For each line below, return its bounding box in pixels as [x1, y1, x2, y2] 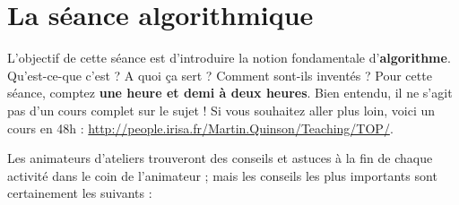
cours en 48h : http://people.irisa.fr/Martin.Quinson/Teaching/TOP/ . [7, 118, 394, 137]
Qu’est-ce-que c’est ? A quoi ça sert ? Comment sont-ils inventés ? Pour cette [7, 65, 432, 84]
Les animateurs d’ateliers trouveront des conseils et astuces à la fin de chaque [7, 149, 433, 167]
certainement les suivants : [7, 184, 152, 202]
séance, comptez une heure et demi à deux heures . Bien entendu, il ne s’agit [7, 83, 453, 102]
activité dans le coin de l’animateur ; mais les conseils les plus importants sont [7, 166, 437, 184]
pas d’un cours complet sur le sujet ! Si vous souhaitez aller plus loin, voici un [7, 100, 436, 119]
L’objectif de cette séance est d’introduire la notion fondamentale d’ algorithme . [7, 48, 451, 67]
